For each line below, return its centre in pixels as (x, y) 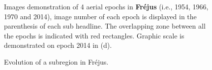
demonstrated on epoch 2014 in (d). (58, 45)
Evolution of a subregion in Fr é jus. (56, 61)
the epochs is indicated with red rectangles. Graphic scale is (94, 35)
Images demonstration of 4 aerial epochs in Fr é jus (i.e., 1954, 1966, (106, 6)
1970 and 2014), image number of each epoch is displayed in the (100, 16)
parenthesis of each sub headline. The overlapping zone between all (105, 26)
